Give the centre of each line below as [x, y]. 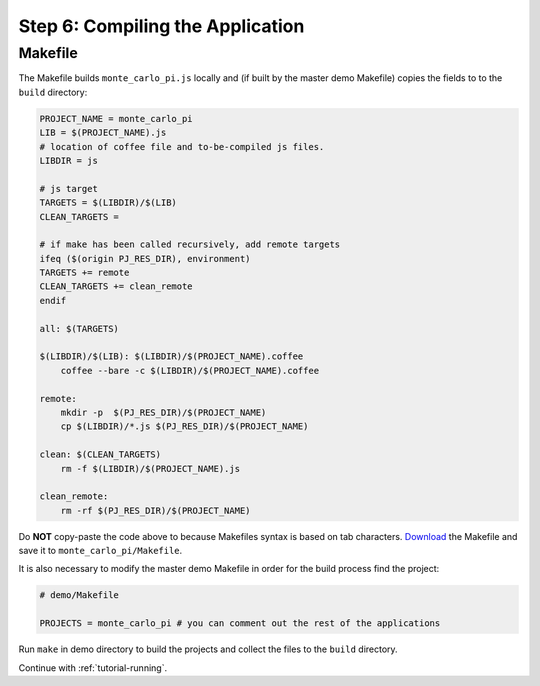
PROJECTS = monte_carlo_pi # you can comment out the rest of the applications [240, 623]
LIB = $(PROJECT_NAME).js [103, 133]
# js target [69, 188]
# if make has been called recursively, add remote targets [190, 244]
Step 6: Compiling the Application [161, 26]
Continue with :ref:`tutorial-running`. [93, 667]
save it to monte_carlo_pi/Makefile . [100, 551]
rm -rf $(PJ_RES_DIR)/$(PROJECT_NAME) [155, 510]
